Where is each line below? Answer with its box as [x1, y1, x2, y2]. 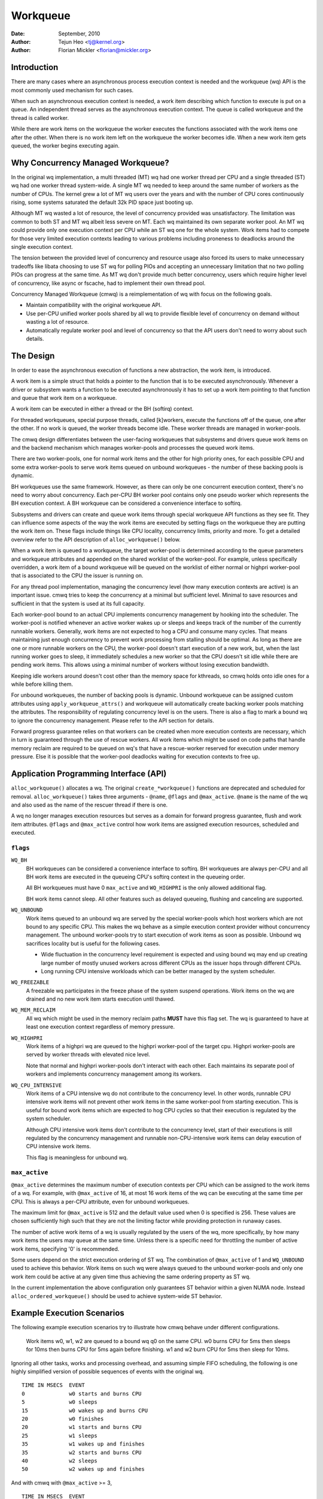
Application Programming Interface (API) [11, 769, 167, 779]
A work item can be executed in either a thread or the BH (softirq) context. [11, 405, 194, 413]
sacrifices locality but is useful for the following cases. [26, 940, 161, 947]
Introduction [11, 62, 59, 73]
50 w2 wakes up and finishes [22, 1466, 145, 1473]
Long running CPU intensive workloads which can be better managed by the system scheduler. [41, 967, 276, 974]
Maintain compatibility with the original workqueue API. [26, 302, 162, 309]
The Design [11, 351, 55, 361]
